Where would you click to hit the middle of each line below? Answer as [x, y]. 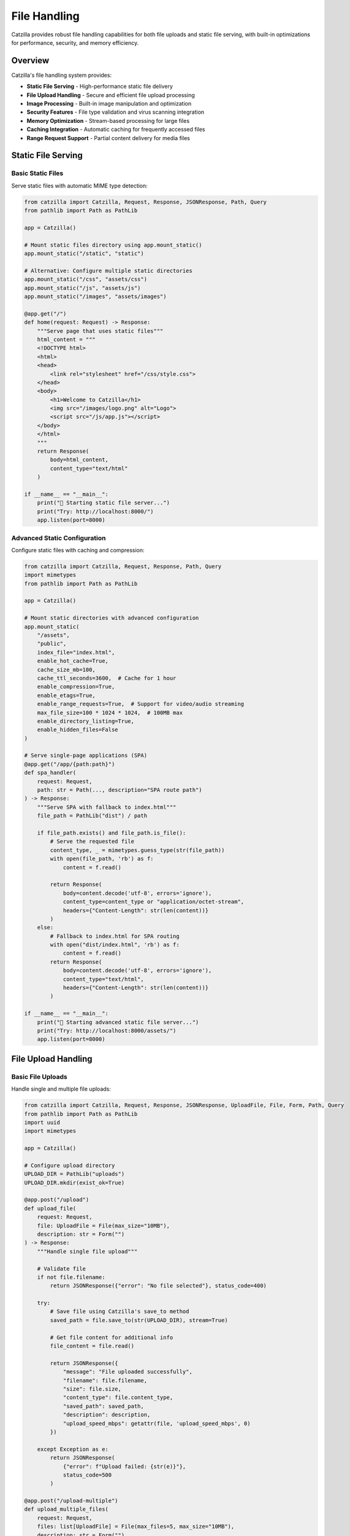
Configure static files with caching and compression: [78, 550]
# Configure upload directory [70, 1165]
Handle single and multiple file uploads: [61, 1089]
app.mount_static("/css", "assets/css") [86, 279]
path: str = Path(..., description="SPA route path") [120, 790]
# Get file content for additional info [112, 1337]
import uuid [42, 1122]
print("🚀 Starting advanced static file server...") [118, 1022]
